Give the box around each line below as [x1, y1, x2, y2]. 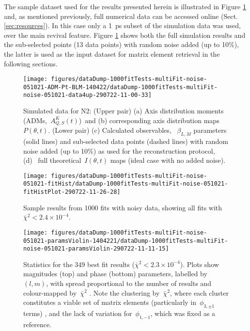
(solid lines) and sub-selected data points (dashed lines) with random [23, 136, 228, 146]
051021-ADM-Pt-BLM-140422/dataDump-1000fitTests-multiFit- [23, 83, 218, 91]
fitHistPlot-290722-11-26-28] [23, 189, 121, 196]
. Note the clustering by [89, 287, 160, 298]
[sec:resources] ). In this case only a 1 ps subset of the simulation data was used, [4, 20, 241, 31]
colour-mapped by [23, 287, 77, 298]
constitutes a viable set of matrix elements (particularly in [23, 297, 197, 307]
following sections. [4, 58, 58, 68]
